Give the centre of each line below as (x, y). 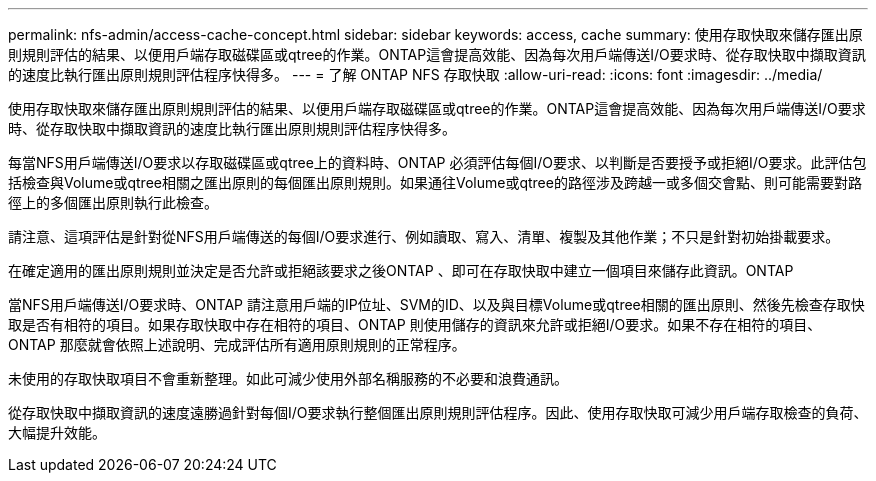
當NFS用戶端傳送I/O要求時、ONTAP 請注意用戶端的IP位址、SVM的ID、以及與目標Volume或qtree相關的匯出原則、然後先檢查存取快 (436, 304)
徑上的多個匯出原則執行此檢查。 (113, 202)
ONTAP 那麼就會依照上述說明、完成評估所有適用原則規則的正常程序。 (237, 344)
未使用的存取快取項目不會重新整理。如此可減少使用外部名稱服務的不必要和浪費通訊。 (288, 378)
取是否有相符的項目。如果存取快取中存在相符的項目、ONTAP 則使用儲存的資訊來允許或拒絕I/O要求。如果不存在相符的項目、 (415, 324)
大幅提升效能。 (57, 432)
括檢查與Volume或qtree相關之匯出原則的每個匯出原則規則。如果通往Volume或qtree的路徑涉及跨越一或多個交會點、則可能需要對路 (435, 182)
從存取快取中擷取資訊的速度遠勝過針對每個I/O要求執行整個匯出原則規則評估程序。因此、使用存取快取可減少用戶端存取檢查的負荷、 (438, 412)
